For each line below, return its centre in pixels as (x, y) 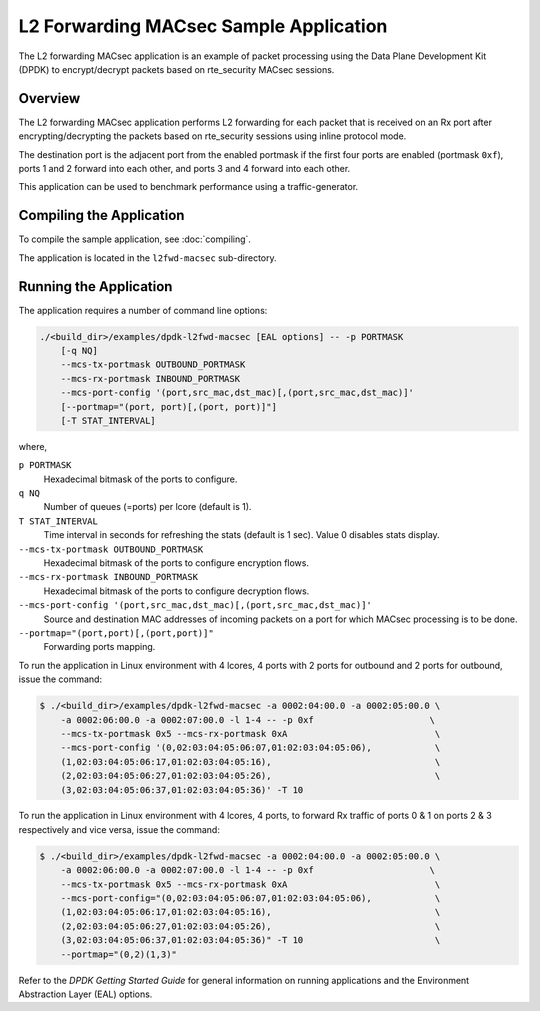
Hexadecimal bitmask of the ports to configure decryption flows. (176, 591)
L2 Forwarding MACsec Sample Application (203, 26)
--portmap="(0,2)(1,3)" (118, 954)
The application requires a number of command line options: (143, 310)
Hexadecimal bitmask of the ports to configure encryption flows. (176, 563)
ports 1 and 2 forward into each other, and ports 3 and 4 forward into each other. (184, 169)
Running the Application (95, 286)
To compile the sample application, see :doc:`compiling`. (135, 239)
